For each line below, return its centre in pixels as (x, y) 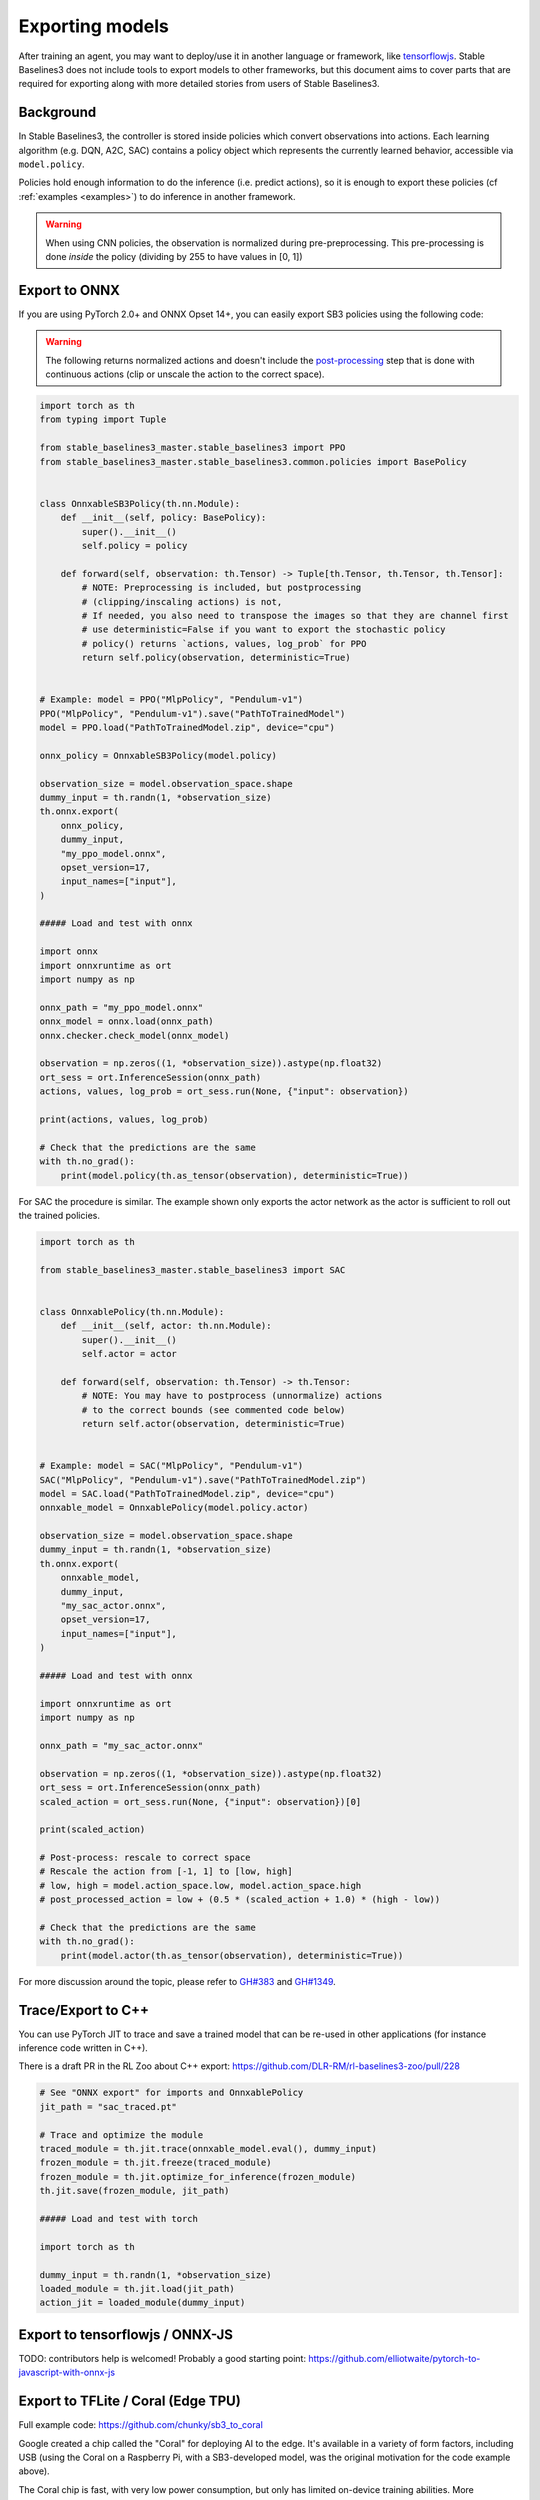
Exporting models (93, 26)
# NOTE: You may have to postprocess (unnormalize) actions (232, 1396)
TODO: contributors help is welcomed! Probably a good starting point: (162, 2358)
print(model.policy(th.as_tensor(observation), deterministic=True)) (234, 1175)
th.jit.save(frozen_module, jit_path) (134, 2191)
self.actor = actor (129, 1353)
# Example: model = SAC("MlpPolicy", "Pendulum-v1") (171, 1466)
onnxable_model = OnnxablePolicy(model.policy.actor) (174, 1508)
